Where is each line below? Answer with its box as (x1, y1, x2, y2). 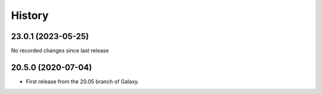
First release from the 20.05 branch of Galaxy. (26, 77, 140, 85)
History (11, 9, 49, 22)
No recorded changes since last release (11, 47, 109, 54)
